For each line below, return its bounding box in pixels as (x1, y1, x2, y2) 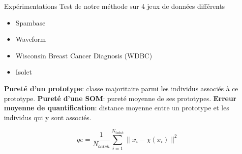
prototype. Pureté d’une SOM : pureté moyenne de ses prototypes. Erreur (4, 93, 237, 103)
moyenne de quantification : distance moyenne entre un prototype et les (4, 103, 229, 113)
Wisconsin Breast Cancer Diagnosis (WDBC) (15, 50, 152, 60)
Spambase (15, 17, 46, 27)
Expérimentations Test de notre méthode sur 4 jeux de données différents (4, 1, 225, 11)
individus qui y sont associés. (4, 112, 91, 122)
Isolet (15, 67, 32, 77)
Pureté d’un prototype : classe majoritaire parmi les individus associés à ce (4, 83, 238, 93)
